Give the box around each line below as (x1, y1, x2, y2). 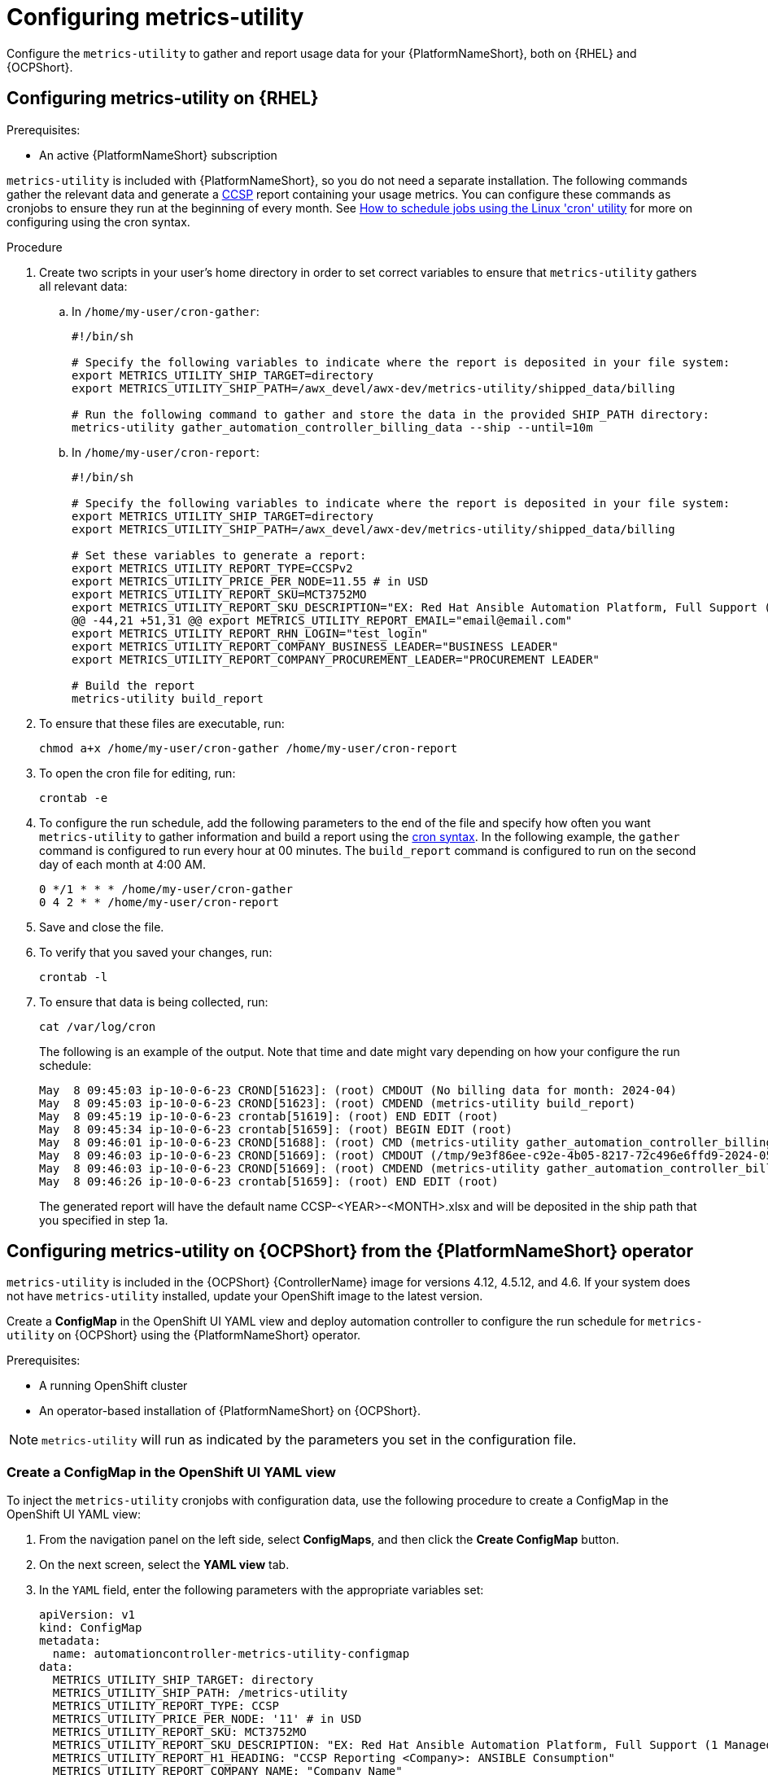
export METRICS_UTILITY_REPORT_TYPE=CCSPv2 (72, 561, 353, 575)
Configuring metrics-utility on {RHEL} (7, 88, 319, 109)
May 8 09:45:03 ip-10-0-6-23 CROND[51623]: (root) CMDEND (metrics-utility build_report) (39, 1096, 636, 1110)
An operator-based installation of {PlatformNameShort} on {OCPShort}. (39, 1404, 421, 1418)
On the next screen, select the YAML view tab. (39, 1558, 290, 1572)
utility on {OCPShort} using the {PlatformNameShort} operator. (7, 1328, 361, 1343)
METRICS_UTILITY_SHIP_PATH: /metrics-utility (52, 1686, 348, 1700)
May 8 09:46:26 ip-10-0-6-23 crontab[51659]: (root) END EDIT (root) (39, 1174, 499, 1188)
